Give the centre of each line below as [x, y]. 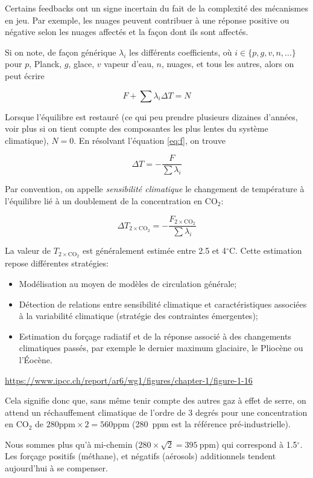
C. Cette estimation [265, 250]
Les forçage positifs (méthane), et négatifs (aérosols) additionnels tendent [141, 456]
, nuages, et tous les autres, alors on [228, 64]
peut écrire [25, 75]
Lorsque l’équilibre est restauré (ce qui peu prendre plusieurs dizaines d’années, [151, 116]
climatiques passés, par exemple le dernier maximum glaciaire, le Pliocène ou [161, 348]
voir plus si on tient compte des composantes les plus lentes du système [137, 128]
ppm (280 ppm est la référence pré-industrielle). [202, 424]
